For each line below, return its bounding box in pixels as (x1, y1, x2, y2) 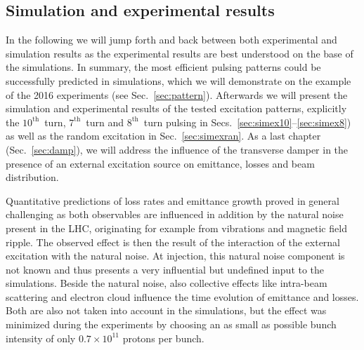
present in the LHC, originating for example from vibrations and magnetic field (6, 220, 347, 235)
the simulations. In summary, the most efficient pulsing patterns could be (6, 60, 321, 74)
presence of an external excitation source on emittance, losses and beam (6, 156, 315, 170)
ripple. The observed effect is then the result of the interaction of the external (6, 234, 341, 249)
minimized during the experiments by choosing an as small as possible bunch (6, 317, 337, 332)
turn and (86, 114, 124, 129)
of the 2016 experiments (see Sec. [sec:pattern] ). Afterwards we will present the (6, 87, 348, 102)
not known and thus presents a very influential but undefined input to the (6, 262, 325, 276)
